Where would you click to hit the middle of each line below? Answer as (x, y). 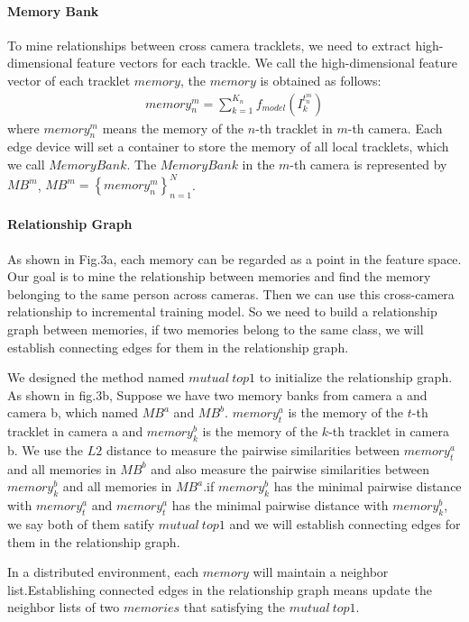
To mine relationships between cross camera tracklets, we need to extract (209, 45)
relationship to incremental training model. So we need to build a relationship (222, 311)
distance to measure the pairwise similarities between (253, 450)
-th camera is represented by (368, 164)
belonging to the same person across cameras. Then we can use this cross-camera (231, 293)
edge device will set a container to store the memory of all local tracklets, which (228, 146)
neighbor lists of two (64, 607)
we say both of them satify (81, 524)
